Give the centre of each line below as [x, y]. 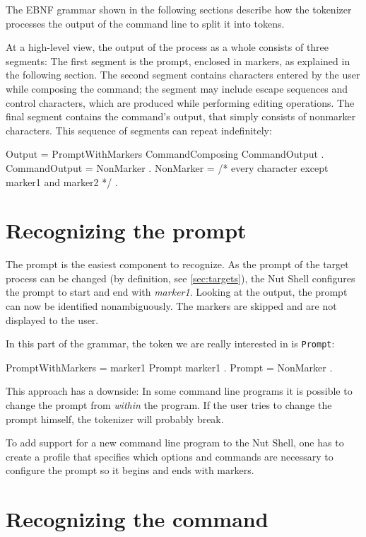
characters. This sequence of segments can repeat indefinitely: [139, 130]
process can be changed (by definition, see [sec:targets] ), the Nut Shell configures [181, 278]
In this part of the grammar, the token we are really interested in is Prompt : [170, 343]
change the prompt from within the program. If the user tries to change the [169, 405]
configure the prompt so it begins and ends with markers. [130, 470]
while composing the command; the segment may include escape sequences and [177, 88]
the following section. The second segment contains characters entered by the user [183, 75]
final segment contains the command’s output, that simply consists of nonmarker [181, 116]
